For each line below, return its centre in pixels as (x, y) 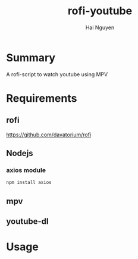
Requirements (42, 98)
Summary (31, 57)
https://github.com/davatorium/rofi (49, 135)
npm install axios (29, 183)
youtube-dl (27, 221)
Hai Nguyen (100, 27)
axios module (26, 170)
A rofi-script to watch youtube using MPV (57, 74)
